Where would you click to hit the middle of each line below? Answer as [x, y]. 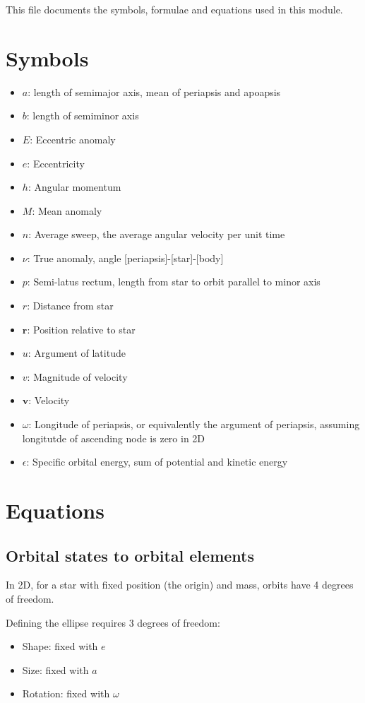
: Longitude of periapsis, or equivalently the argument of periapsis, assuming [194, 424]
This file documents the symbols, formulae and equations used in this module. [174, 9]
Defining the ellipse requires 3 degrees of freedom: [113, 622]
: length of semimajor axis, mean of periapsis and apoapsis [154, 91]
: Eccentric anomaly [73, 139]
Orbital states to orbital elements [130, 555]
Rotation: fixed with [66, 693]
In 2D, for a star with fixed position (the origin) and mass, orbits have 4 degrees [180, 585]
